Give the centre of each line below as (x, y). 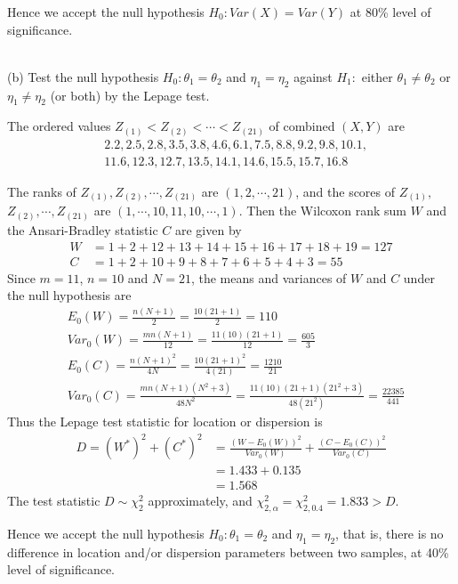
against (313, 76)
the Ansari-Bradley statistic (83, 229)
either (377, 76)
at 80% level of (390, 12)
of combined (302, 126)
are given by (209, 229)
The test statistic (54, 501)
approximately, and (200, 501)
